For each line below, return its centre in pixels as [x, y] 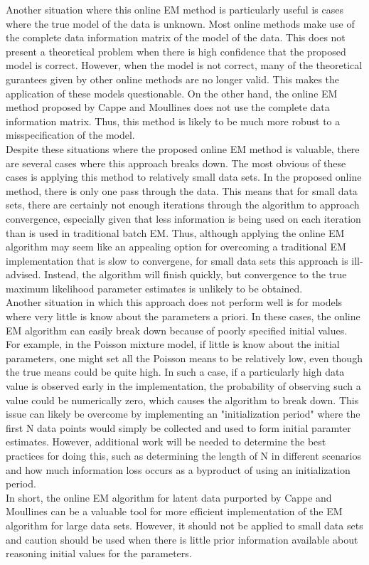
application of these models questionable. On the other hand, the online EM [172, 93]
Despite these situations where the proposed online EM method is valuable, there [183, 148]
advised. [23, 274]
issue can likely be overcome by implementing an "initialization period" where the [183, 414]
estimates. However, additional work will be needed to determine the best [166, 442]
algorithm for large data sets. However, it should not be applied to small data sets [184, 525]
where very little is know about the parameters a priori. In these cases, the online [183, 316]
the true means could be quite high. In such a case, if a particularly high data [175, 372]
